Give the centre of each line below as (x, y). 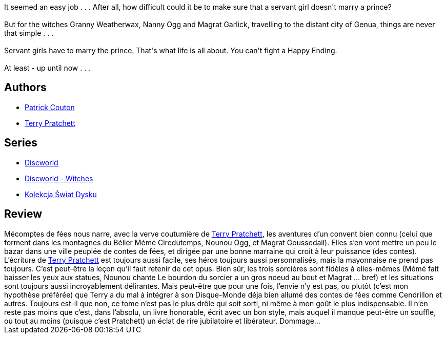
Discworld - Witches (59, 178)
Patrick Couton (50, 107)
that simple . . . (29, 33)
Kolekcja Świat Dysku (61, 194)
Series (21, 143)
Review (23, 214)
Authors (25, 88)
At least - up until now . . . (47, 68)
